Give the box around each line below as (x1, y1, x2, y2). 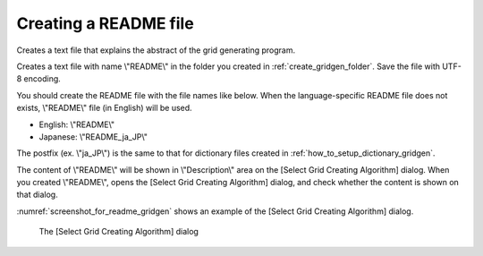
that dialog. (16, 189, 58, 201)
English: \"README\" (38, 119, 115, 130)
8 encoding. (16, 73, 62, 84)
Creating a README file (16, 13, 194, 33)
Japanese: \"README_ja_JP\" (38, 131, 148, 142)
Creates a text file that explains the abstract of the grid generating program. (16, 45, 295, 55)
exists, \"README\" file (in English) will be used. (16, 103, 192, 114)
